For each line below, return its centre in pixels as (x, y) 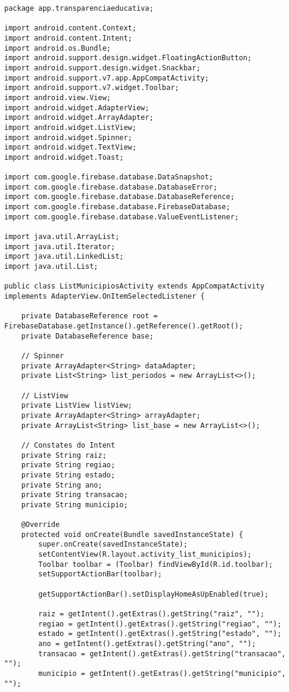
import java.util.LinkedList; (64, 257)
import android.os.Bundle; (58, 48)
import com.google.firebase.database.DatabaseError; (111, 187)
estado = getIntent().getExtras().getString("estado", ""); (160, 634)
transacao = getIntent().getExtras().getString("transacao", (162, 654)
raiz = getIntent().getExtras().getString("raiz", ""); (151, 614)
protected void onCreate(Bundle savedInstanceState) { (132, 534)
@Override (41, 525)
